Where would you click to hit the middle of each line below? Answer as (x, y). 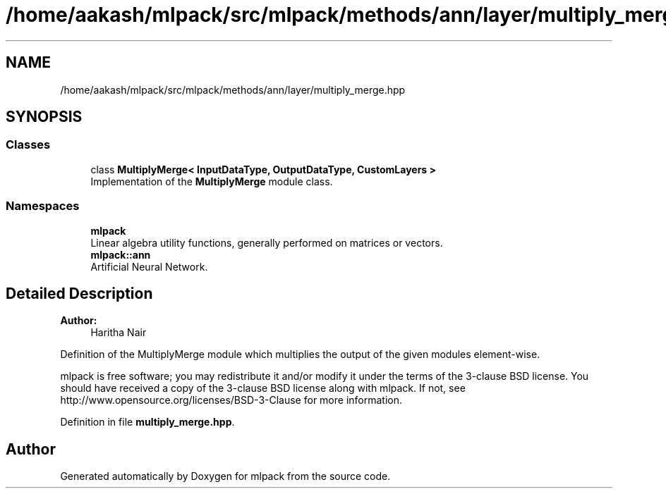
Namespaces (43, 206)
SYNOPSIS (44, 117)
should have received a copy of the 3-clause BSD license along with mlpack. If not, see (263, 388)
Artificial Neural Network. (149, 266)
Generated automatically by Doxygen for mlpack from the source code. (225, 476)
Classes (28, 145)
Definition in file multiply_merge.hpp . (147, 422)
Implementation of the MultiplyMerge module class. (212, 181)
